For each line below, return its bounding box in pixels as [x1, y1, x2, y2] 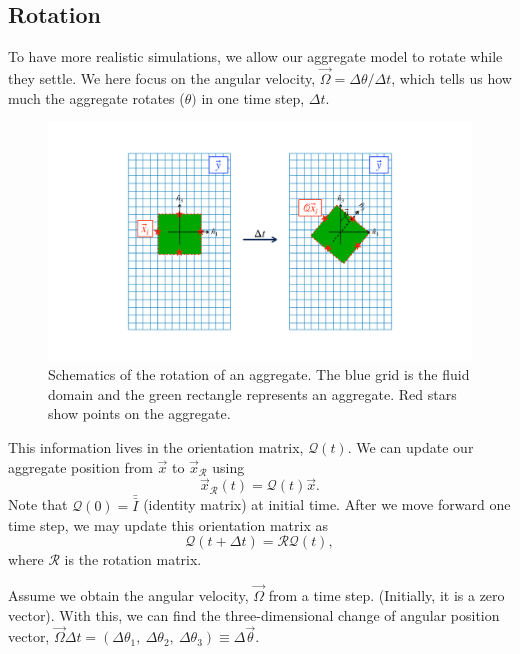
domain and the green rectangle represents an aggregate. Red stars [48, 383, 457, 404]
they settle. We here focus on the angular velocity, [8, 68, 316, 89]
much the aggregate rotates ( [8, 87, 185, 108]
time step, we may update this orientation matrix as [8, 514, 328, 535]
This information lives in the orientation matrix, [8, 437, 304, 458]
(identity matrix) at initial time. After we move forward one [143, 494, 511, 515]
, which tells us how [391, 68, 512, 89]
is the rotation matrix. [64, 549, 202, 570]
